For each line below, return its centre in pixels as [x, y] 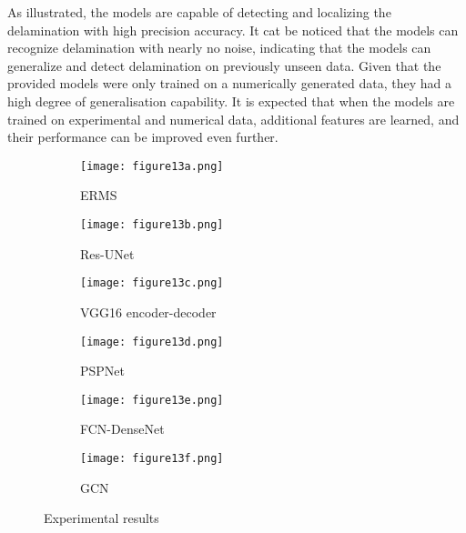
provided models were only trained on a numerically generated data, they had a [229, 83]
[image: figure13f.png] [152, 458]
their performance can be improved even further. [143, 137]
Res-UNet [107, 253]
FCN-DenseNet [122, 429]
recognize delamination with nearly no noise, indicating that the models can [219, 48]
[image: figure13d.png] [152, 342]
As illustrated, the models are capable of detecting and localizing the [199, 12]
